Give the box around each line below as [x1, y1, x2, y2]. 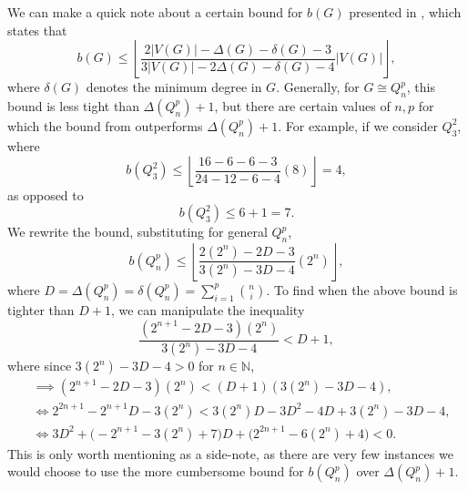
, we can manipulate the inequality [110, 300, 305, 319]
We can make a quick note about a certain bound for [7, 3, 303, 21]
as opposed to [7, 185, 84, 204]
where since [7, 356, 72, 375]
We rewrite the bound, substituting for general [7, 222, 268, 241]
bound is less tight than [7, 96, 139, 115]
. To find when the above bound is [266, 280, 458, 299]
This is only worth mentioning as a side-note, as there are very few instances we [7, 444, 453, 463]
